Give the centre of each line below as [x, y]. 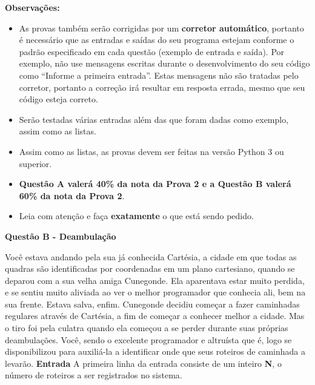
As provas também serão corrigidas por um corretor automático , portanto [161, 28]
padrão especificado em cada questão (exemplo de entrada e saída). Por [152, 51]
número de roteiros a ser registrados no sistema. [94, 375]
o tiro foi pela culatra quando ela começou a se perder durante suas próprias [147, 328]
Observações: [32, 7]
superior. [35, 163]
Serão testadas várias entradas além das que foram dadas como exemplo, [154, 119]
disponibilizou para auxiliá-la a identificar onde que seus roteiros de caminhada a [155, 351]
